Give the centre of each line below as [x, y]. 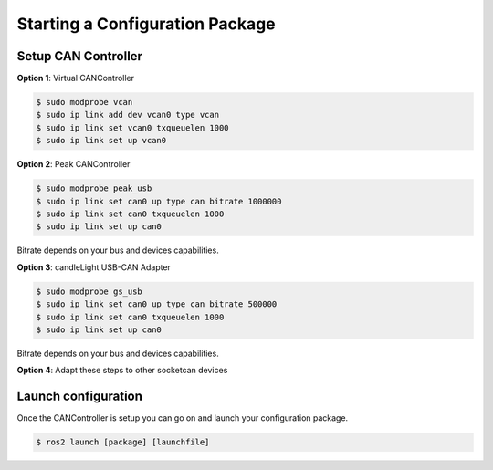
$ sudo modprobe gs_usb [89, 291]
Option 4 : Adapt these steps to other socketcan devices [122, 371]
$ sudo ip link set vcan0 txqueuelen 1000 [132, 127]
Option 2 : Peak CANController [73, 164]
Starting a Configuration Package [146, 24]
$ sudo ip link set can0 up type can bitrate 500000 [157, 304]
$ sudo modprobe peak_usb [94, 188]
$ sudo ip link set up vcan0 [101, 141]
